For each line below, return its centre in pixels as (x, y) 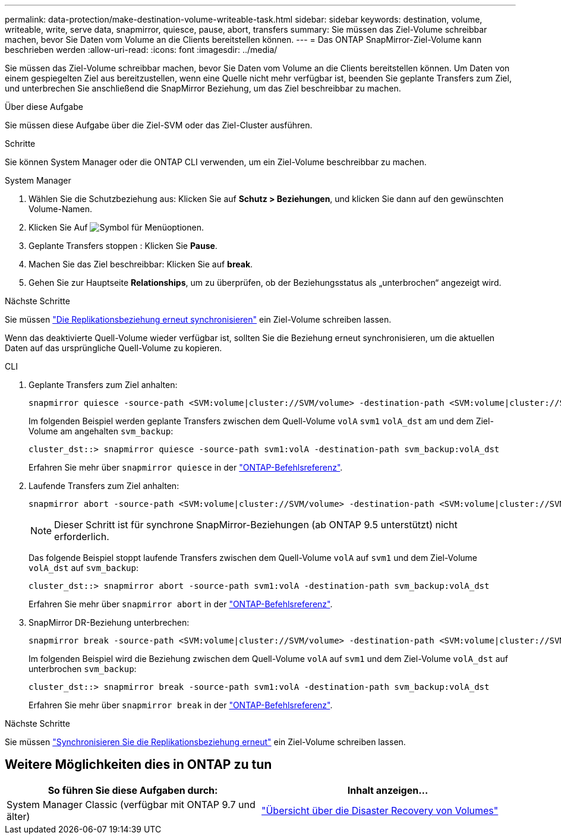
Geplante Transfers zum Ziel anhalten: (103, 385)
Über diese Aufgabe (44, 107)
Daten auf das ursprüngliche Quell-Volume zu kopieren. (114, 348)
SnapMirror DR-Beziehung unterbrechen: (109, 622)
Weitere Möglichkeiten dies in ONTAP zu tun (138, 765)
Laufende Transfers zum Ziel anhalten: (104, 486)
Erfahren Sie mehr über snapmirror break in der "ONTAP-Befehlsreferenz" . (181, 705)
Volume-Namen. (61, 209)
